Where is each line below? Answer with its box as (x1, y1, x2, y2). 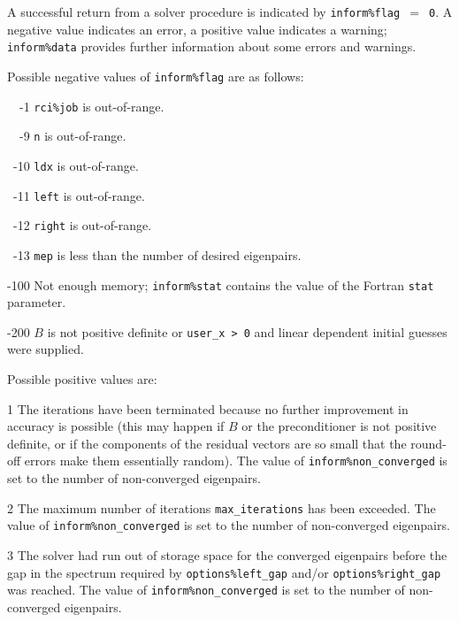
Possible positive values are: (7, 370, 157, 388)
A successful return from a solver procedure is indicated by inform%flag (7, 3, 401, 20)
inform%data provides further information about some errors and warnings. (7, 37, 417, 56)
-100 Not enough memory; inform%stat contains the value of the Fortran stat (7, 275, 434, 294)
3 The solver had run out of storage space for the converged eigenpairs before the (7, 545, 448, 564)
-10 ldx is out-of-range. (12, 156, 139, 174)
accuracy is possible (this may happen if (7, 417, 225, 435)
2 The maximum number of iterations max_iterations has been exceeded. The (7, 498, 436, 517)
